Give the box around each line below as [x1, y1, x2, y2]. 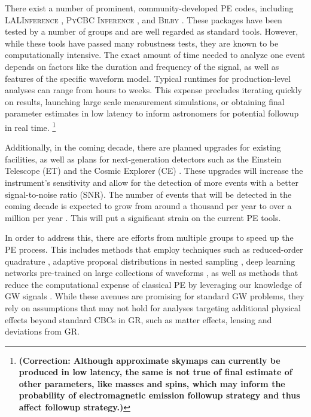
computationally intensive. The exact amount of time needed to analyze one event [5, 48, 306, 61]
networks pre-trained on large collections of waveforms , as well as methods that [5, 266, 298, 279]
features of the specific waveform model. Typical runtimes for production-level [5, 72, 291, 84]
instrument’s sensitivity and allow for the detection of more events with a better [5, 176, 298, 188]
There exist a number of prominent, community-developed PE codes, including [5, 2, 294, 14]
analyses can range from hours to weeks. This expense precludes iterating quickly [5, 84, 302, 96]
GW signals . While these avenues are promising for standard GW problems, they [5, 290, 304, 302]
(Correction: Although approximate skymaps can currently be [19, 354, 280, 366]
